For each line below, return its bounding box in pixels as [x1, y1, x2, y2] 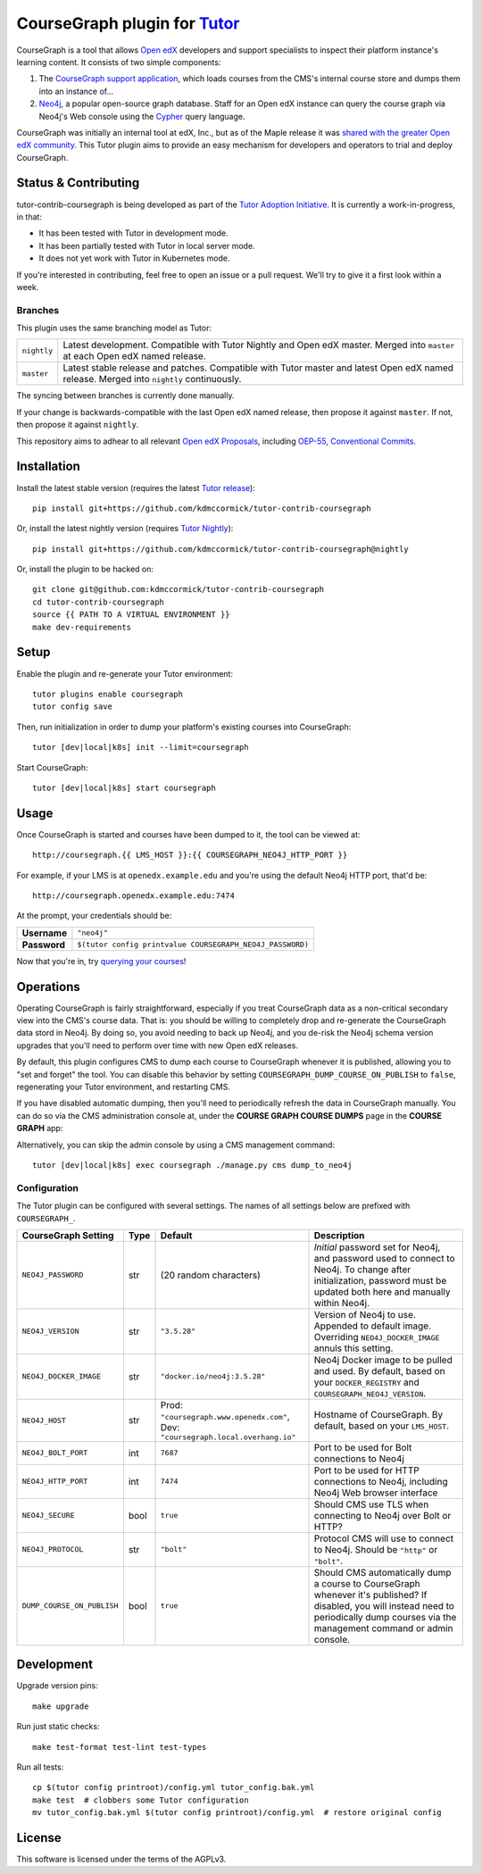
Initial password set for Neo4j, [313, 1241, 441, 1253]
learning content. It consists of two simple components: [16, 56, 221, 67]
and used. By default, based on [313, 1364, 445, 1377]
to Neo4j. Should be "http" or [313, 1543, 438, 1555]
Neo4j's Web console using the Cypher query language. [38, 111, 245, 121]
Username [21, 927, 67, 939]
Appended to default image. [313, 1320, 432, 1332]
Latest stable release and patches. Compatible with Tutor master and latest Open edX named [62, 362, 454, 374]
